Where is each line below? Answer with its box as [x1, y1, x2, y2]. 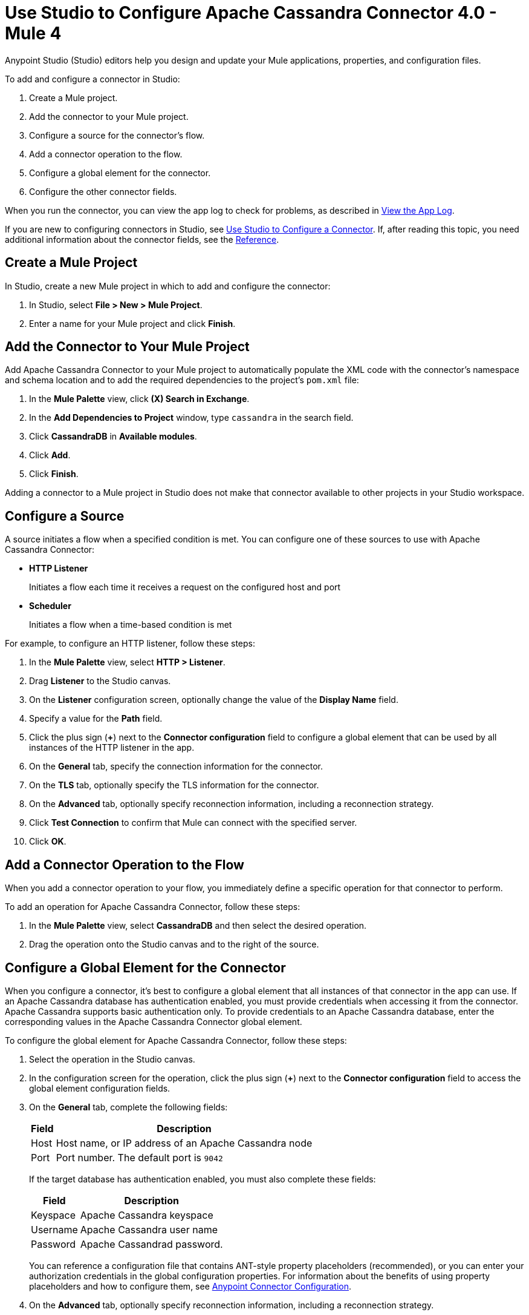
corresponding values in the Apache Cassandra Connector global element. [5, 1016, 302, 1027]
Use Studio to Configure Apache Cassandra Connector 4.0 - [5, 2, 497, 23]
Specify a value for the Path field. [29, 713, 163, 724]
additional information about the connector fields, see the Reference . [5, 234, 279, 245]
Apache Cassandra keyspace [80, 1208, 213, 1221]
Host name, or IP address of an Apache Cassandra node [56, 1136, 313, 1149]
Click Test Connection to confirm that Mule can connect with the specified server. [29, 817, 357, 828]
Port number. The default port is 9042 [56, 1151, 223, 1164]
